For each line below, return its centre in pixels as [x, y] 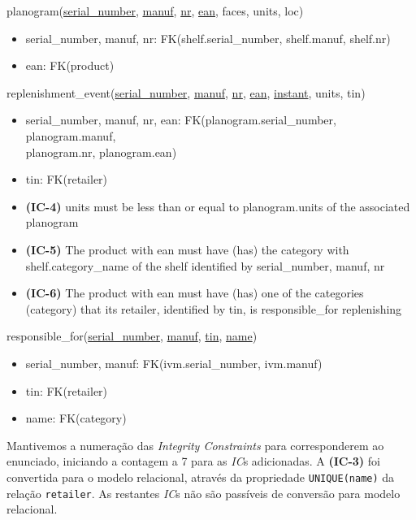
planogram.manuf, [71, 135]
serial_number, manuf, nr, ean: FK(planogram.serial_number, [181, 120]
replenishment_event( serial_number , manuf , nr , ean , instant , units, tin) [186, 92]
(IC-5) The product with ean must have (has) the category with [187, 249]
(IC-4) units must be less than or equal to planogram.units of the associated [218, 206]
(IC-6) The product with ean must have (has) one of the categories [195, 293]
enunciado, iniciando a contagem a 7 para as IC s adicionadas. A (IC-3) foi [193, 461]
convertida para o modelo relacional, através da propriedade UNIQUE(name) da [201, 477]
